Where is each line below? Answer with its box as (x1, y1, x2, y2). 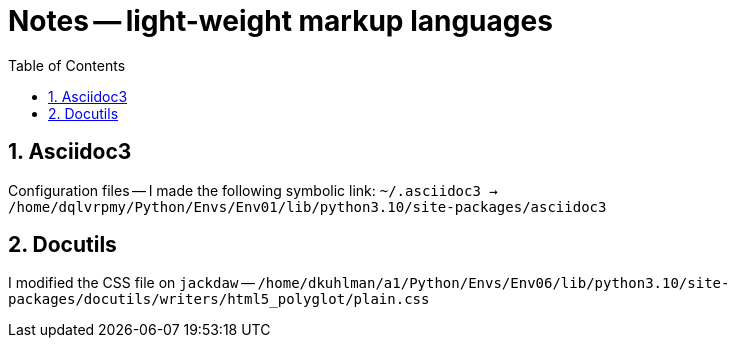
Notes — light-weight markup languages (8, 4, 553, 38)
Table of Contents (8, 56, 126, 74)
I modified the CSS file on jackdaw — (8, 274, 255, 292)
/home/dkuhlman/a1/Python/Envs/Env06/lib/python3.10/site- (257, 275, 730, 292)
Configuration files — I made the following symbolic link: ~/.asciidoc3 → (8, 181, 498, 199)
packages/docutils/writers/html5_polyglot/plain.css (8, 291, 430, 308)
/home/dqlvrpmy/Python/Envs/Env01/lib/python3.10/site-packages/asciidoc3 (8, 198, 607, 215)
